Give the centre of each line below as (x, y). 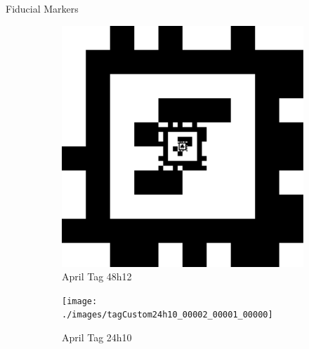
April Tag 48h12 (97, 276)
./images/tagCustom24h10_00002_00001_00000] (167, 315)
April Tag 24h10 (97, 337)
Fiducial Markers (42, 8)
